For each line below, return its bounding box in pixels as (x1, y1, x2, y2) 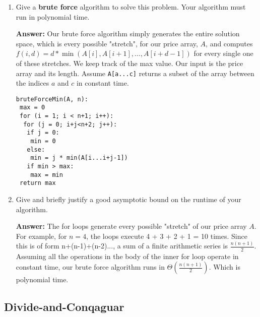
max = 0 (19, 104, 45, 111)
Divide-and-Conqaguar (4, 299, 124, 314)
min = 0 (30, 138, 56, 145)
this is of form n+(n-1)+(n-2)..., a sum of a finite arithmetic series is (16, 240, 228, 251)
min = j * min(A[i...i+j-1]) (30, 154, 128, 162)
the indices (16, 78, 49, 88)
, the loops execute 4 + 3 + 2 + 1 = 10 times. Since (86, 230, 247, 241)
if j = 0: (27, 129, 59, 137)
